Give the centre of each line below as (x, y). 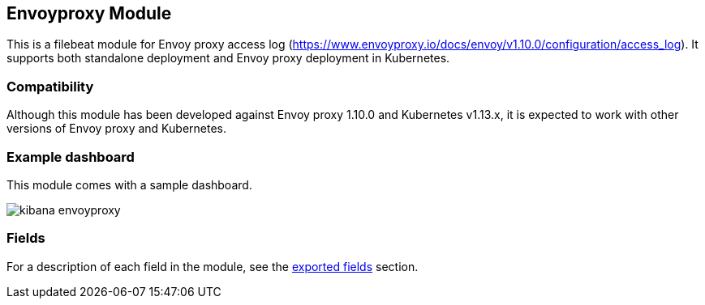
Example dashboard (71, 157)
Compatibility (50, 86)
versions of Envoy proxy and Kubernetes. (116, 129)
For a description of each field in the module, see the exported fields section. (213, 266)
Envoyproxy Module (89, 13)
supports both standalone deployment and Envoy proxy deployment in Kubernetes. (228, 58)
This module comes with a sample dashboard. (129, 184)
